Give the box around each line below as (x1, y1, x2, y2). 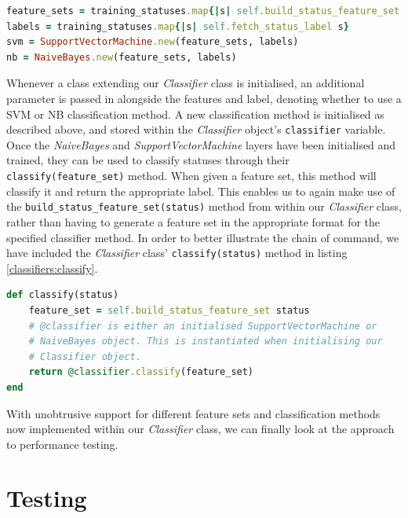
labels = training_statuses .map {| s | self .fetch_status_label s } (6, 20, 349, 32)
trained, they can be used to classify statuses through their (6, 152, 290, 168)
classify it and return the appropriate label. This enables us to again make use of (6, 182, 395, 199)
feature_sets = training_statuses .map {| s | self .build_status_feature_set (6, 6, 400, 17)
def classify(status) (6, 289, 119, 301)
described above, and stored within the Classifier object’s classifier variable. (6, 121, 386, 138)
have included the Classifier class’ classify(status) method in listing (6, 244, 348, 261)
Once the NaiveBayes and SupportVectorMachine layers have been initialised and (6, 136, 396, 152)
